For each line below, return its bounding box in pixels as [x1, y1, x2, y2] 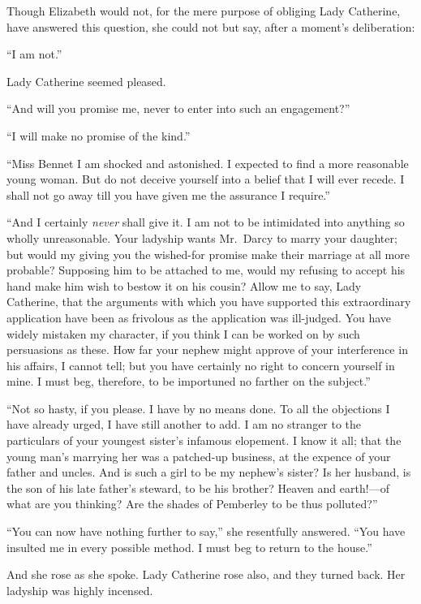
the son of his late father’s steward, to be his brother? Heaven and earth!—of [6, 479, 389, 496]
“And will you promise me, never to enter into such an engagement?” [6, 100, 350, 117]
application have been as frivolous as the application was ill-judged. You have [6, 308, 392, 326]
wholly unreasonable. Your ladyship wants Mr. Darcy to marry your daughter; [6, 229, 397, 246]
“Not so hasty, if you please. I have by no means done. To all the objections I [6, 399, 390, 416]
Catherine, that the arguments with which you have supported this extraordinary [6, 293, 411, 310]
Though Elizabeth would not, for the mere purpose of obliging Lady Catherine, [6, 2, 401, 19]
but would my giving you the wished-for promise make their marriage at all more [6, 245, 410, 262]
